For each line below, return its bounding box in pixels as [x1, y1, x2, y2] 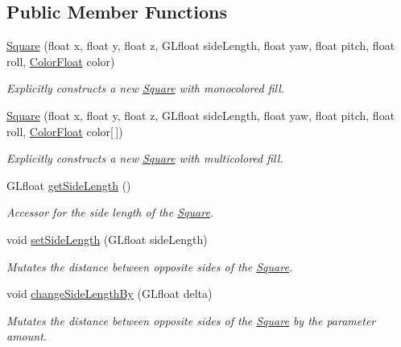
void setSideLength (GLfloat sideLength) [6, 230, 208, 247]
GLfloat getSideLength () [6, 176, 131, 193]
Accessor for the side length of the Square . [6, 204, 214, 221]
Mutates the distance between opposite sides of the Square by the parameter [6, 312, 376, 328]
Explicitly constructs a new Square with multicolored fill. [6, 150, 283, 167]
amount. [6, 328, 48, 345]
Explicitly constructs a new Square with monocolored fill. [6, 80, 285, 97]
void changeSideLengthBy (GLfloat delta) [6, 285, 213, 302]
